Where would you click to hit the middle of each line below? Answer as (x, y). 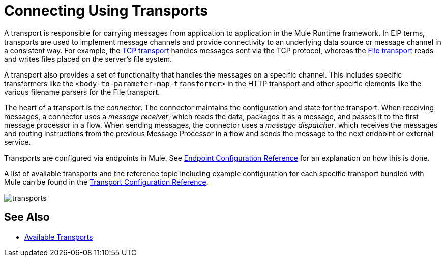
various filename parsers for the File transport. (82, 92)
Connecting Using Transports (106, 11)
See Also (27, 217)
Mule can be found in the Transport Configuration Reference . (106, 182)
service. (18, 142)
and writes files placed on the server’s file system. (88, 59)
